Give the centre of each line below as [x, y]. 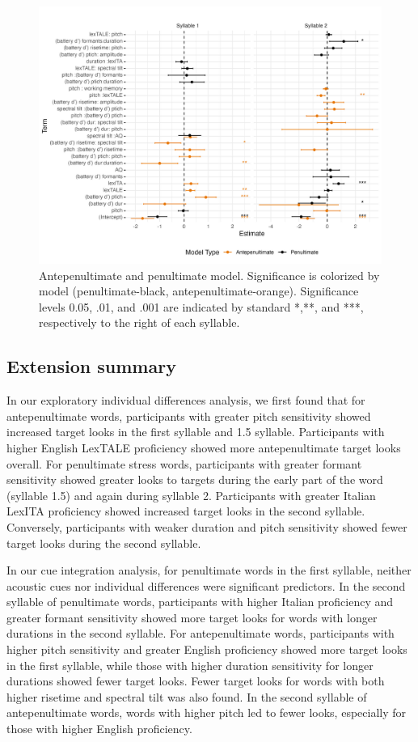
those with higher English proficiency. [99, 729]
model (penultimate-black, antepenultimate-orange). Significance [199, 291]
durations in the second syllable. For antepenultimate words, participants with [201, 633]
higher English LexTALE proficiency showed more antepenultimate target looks [204, 447]
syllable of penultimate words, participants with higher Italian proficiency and [200, 602]
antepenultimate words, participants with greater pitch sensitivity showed [189, 416]
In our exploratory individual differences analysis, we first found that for [186, 400]
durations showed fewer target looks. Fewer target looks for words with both [196, 681]
